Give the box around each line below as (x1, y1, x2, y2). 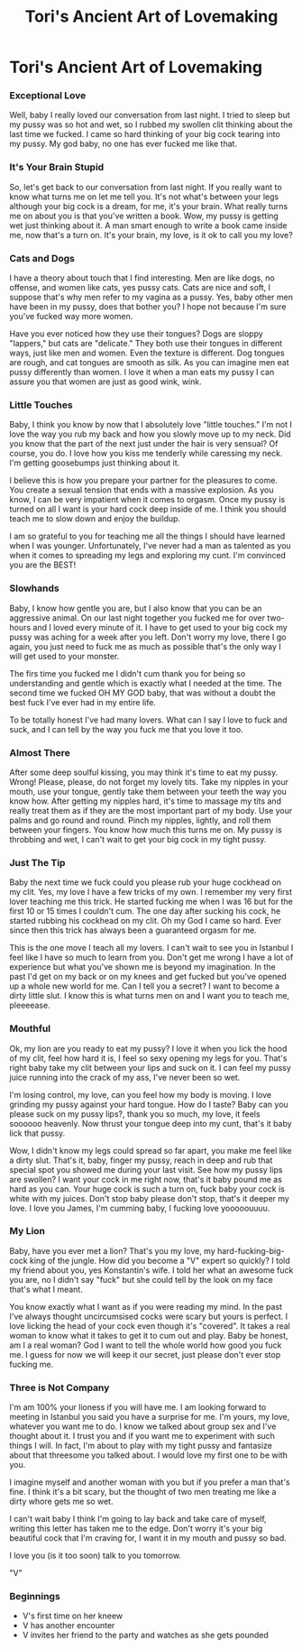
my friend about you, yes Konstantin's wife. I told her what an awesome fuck (9, 1265, 294, 1276)
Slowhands (9, 582, 60, 594)
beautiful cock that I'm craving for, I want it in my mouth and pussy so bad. (9, 1533, 287, 1543)
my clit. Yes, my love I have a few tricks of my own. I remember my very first (9, 887, 293, 898)
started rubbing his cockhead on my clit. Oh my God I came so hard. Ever (9, 916, 282, 926)
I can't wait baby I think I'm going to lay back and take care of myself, (9, 1514, 268, 1525)
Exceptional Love (9, 89, 87, 102)
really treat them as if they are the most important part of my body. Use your (9, 805, 293, 815)
